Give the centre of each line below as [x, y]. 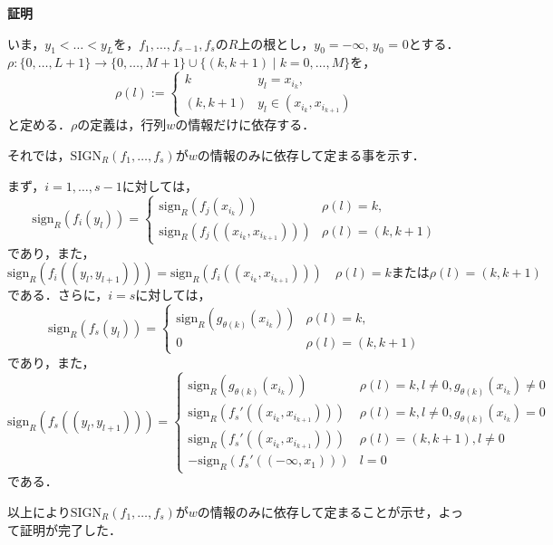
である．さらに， [58, 295]
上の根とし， [276, 43]
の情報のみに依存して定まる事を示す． [311, 155]
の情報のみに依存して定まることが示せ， [318, 511]
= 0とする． [424, 43]
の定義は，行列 [122, 124]
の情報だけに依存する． [245, 124]
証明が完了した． [70, 529]
